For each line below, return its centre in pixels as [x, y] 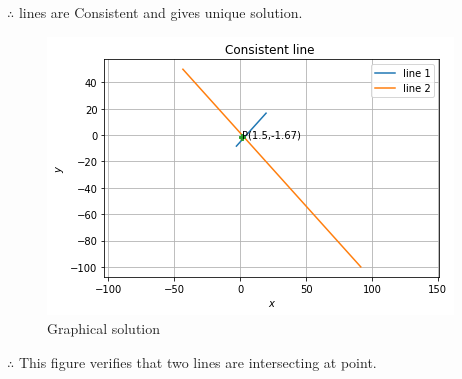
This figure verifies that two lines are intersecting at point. [197, 361]
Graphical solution [104, 328]
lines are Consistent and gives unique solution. [160, 12]
